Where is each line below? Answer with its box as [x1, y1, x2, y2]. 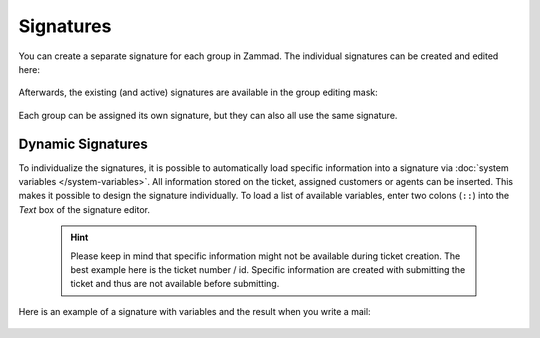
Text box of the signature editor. [18, 203, 150, 215]
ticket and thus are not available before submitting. [70, 278, 280, 290]
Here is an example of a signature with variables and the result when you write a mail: [18, 305, 371, 317]
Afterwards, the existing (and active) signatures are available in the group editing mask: [18, 86, 379, 99]
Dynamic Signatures [18, 135, 149, 152]
